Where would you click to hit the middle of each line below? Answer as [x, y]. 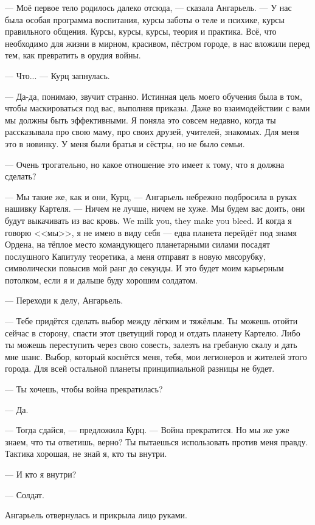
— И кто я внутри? [41, 474]
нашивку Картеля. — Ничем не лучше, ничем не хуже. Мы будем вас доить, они [155, 208]
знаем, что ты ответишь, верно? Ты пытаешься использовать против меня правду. [157, 441]
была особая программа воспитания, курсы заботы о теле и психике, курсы [145, 19]
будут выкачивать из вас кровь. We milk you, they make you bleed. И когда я [148, 220]
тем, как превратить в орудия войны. [73, 55]
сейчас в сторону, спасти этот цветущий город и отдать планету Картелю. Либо [153, 332]
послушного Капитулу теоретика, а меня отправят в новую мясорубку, [135, 256]
